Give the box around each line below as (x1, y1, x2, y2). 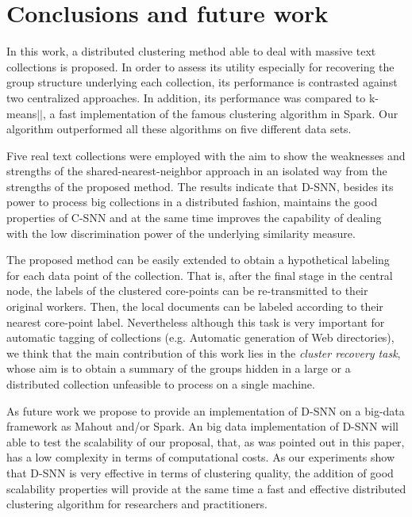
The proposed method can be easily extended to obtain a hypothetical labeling (6, 251, 390, 268)
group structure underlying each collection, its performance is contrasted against (6, 74, 398, 90)
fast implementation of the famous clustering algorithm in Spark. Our (59, 105, 399, 121)
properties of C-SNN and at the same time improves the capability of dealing (6, 209, 382, 226)
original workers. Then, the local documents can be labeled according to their (6, 298, 383, 315)
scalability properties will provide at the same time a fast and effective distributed (6, 480, 406, 496)
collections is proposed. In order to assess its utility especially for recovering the (6, 58, 395, 75)
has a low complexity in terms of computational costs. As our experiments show (6, 449, 395, 465)
